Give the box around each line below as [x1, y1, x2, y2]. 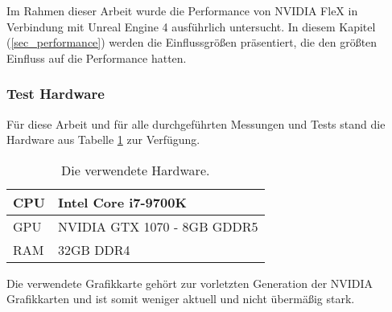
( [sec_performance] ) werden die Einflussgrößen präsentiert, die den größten [6, 34, 378, 51]
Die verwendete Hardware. [61, 160, 210, 179]
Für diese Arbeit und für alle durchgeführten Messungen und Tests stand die [6, 115, 386, 132]
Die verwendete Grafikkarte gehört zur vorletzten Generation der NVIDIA [6, 274, 373, 291]
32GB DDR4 [58, 240, 130, 259]
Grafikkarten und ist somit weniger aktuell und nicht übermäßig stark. [6, 290, 355, 307]
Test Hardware [6, 84, 105, 104]
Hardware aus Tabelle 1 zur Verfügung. [6, 131, 200, 148]
